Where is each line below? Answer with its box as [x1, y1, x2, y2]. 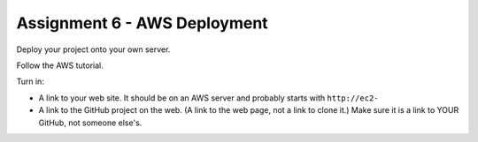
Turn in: [16, 76, 44, 87]
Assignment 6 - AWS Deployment [16, 13, 269, 33]
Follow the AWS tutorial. [16, 60, 104, 71]
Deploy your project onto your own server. [16, 44, 171, 55]
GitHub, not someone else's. [38, 117, 143, 128]
